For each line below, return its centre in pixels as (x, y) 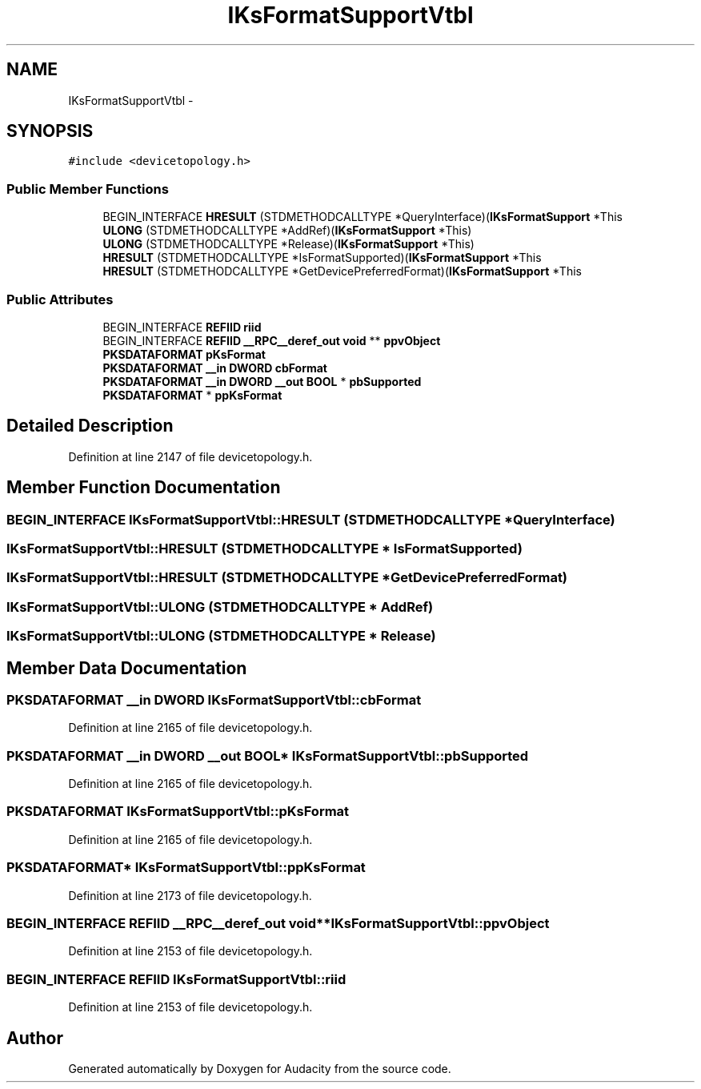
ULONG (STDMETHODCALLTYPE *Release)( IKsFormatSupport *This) (288, 244)
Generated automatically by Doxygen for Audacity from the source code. (260, 1068)
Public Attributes (60, 299)
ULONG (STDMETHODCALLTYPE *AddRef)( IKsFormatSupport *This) (287, 231)
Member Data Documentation (127, 668)
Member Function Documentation (144, 488)
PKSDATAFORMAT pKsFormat (184, 354)
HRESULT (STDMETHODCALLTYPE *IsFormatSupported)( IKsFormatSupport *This (322, 258)
